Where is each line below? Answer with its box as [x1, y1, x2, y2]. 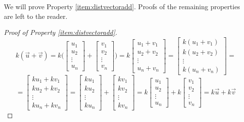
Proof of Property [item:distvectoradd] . [4, 27, 118, 37]
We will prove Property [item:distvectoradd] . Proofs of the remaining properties [4, 1, 240, 11]
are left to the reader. [4, 11, 68, 21]
